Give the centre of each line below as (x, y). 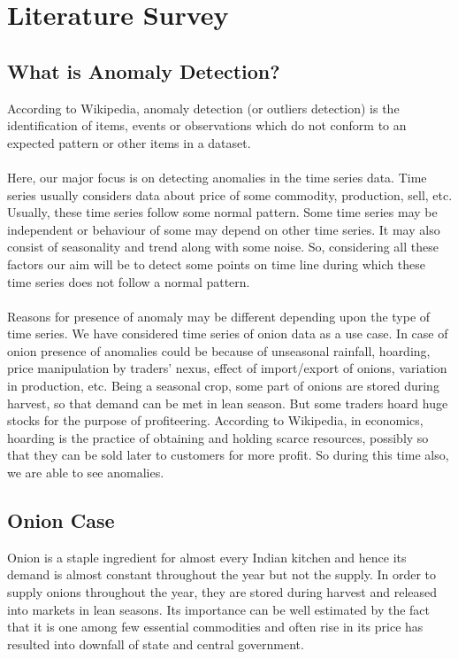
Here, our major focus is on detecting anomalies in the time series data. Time (217, 177)
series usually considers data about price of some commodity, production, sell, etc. (230, 194)
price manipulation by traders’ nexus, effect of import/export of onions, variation (227, 368)
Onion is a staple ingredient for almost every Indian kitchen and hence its (207, 557)
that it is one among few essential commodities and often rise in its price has (215, 627)
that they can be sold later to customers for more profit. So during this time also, (228, 455)
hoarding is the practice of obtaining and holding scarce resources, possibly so (218, 437)
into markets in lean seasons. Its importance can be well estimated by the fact (219, 609)
